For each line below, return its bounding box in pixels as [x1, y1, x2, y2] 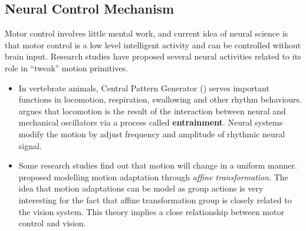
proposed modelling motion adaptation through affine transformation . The [18, 170, 288, 183]
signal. [18, 139, 42, 151]
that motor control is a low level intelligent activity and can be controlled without [5, 38, 301, 51]
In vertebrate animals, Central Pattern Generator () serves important [18, 81, 269, 94]
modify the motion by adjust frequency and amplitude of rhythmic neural [18, 127, 285, 140]
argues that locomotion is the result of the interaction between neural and [18, 104, 286, 117]
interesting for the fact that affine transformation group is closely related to [18, 193, 292, 206]
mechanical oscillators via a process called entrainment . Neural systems [18, 116, 283, 128]
